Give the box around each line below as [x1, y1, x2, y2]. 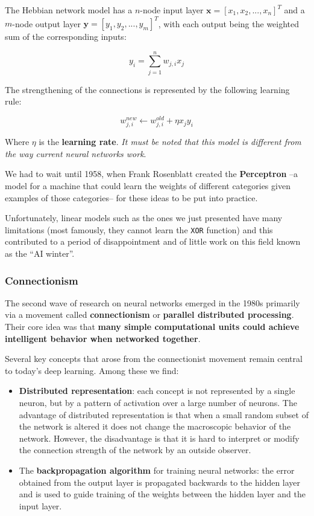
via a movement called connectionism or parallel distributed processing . [5, 308, 294, 321]
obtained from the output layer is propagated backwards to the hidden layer [19, 476, 301, 488]
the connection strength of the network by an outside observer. [19, 443, 251, 456]
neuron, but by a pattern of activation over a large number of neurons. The [19, 396, 297, 409]
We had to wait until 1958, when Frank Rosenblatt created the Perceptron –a [5, 167, 298, 180]
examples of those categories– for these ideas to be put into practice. [5, 191, 258, 204]
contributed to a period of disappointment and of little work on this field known [5, 235, 301, 248]
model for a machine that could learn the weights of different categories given [5, 179, 290, 192]
